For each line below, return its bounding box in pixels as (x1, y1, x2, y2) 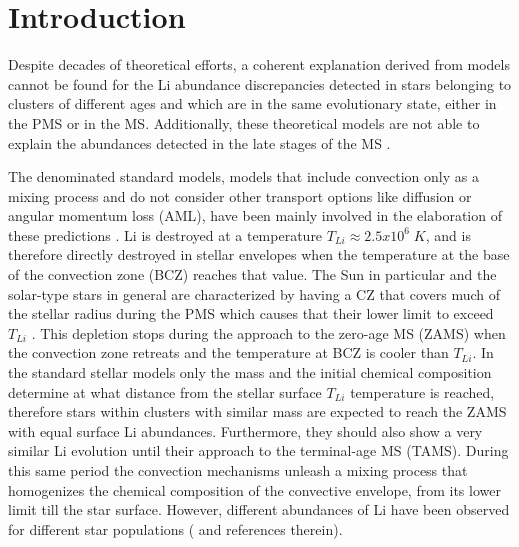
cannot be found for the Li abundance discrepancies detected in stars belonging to (8, 73, 512, 94)
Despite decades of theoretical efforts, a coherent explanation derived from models (8, 54, 510, 75)
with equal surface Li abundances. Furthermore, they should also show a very (8, 420, 483, 441)
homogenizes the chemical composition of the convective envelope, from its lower (8, 479, 501, 500)
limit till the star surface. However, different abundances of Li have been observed (8, 499, 510, 520)
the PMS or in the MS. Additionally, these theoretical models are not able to (8, 112, 480, 133)
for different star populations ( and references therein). (8, 518, 343, 539)
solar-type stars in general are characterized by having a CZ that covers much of (8, 283, 501, 304)
